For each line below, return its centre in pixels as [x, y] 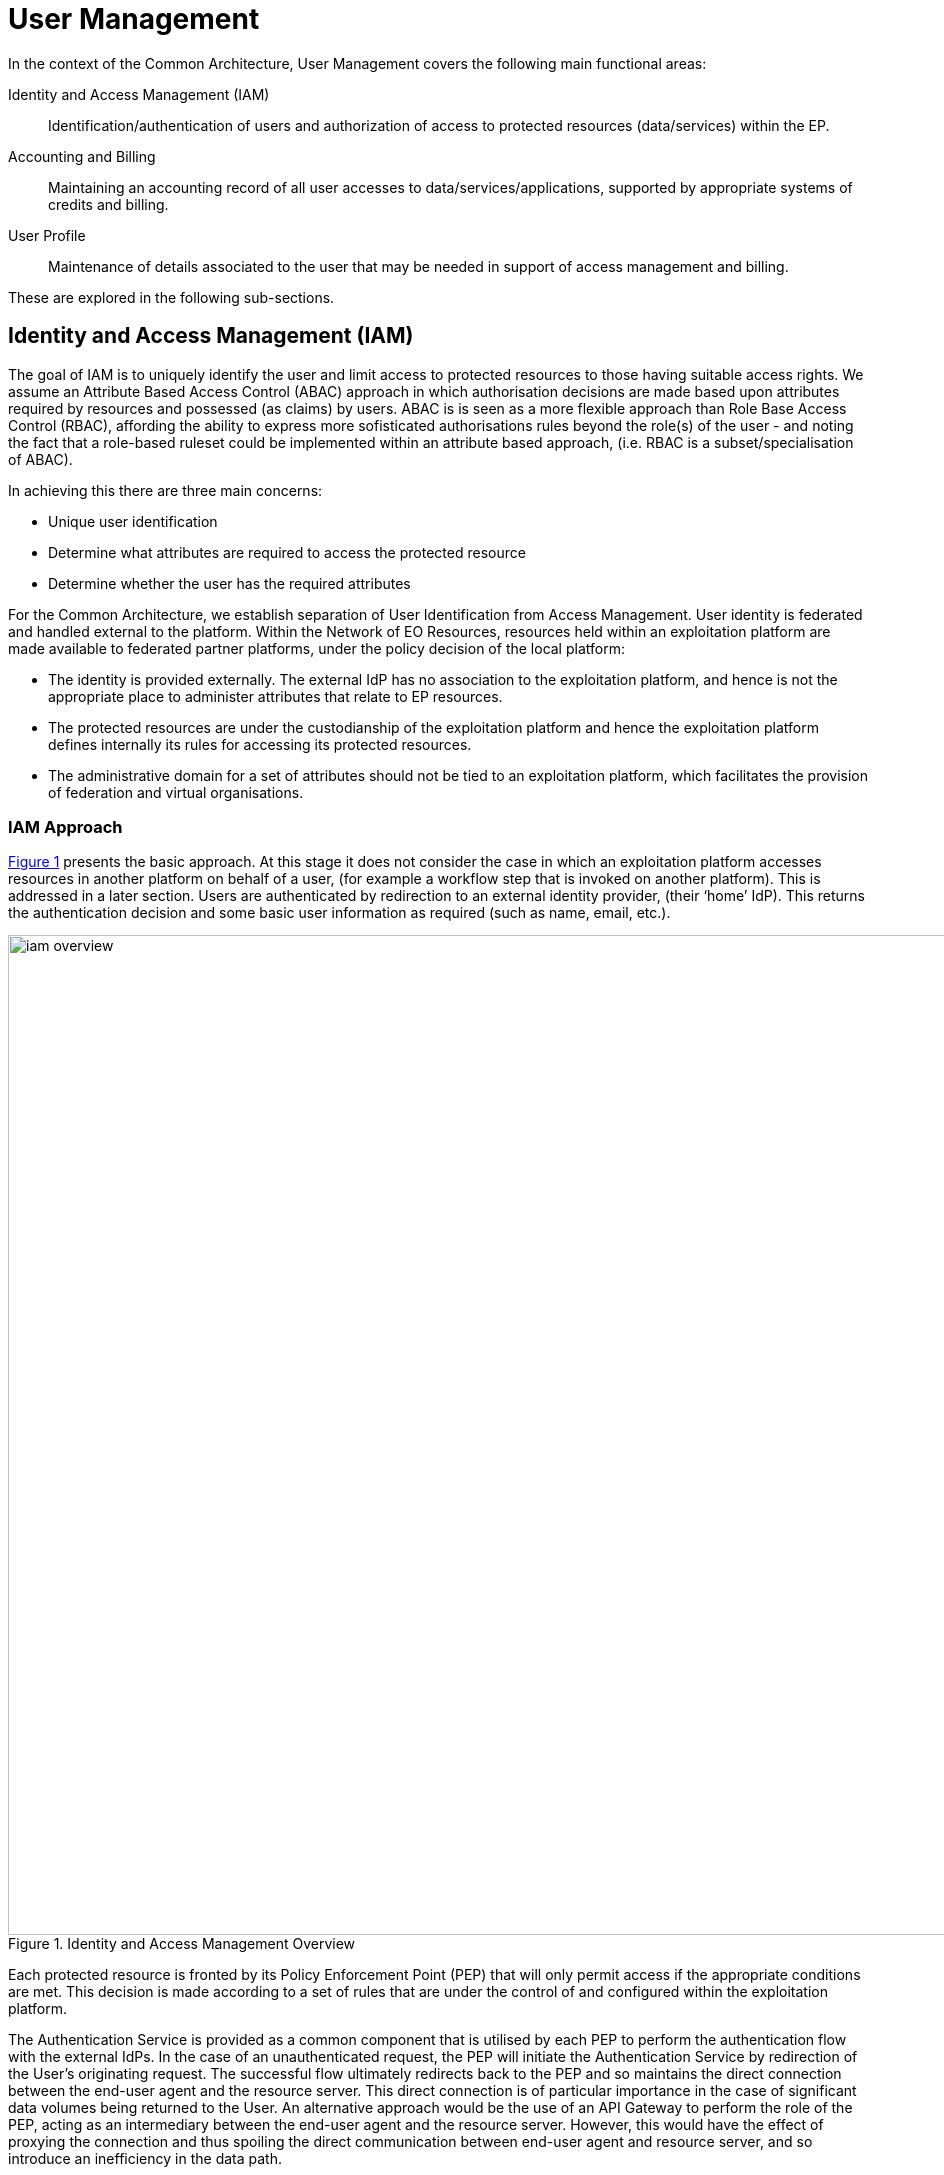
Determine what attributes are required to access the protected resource [287, 552]
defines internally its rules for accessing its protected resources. [260, 744]
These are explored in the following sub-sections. [171, 297]
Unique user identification [133, 521]
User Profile [47, 235]
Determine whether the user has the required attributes [229, 583]
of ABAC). [40, 459]
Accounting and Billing [82, 156]
